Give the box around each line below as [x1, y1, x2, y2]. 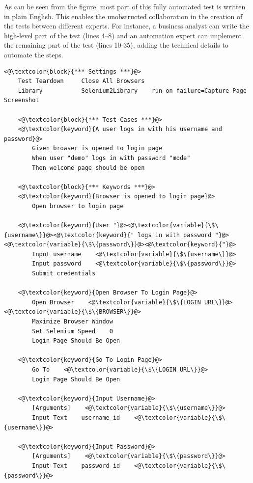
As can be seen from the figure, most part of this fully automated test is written [4, 1, 246, 11]
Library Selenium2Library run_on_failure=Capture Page [18, 87, 247, 94]
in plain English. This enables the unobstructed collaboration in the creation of [4, 11, 243, 21]
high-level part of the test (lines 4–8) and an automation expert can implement [4, 30, 242, 40]
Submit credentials [32, 270, 96, 277]
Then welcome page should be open [32, 164, 145, 171]
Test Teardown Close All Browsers [18, 78, 145, 85]
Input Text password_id [32, 462, 120, 469]
